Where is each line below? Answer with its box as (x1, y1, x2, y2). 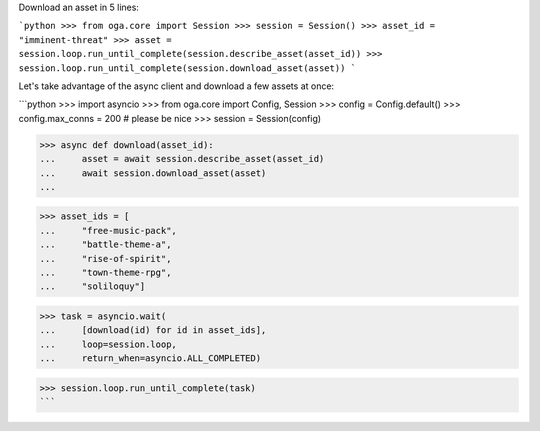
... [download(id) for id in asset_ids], (39, 325, 267, 336)
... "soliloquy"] (39, 281, 146, 292)
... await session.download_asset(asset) (39, 167, 267, 179)
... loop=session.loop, (39, 338, 177, 350)
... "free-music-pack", (39, 225, 177, 236)
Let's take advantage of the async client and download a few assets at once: (18, 80, 335, 92)
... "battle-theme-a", (39, 239, 172, 250)
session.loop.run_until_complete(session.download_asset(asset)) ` (18, 62, 357, 74)
